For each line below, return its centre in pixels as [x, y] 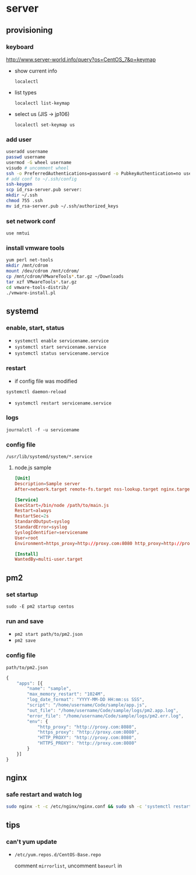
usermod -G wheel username [39, 162]
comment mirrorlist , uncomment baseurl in [68, 866]
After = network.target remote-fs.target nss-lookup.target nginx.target [103, 489]
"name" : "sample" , [49, 689]
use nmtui [18, 233]
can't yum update [32, 842]
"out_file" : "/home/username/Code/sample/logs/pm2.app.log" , [103, 710]
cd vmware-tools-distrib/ [37, 287]
